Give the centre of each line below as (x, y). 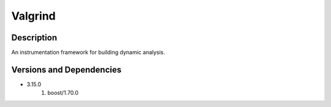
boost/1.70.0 (63, 93)
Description (34, 38)
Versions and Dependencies (67, 69)
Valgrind (33, 16)
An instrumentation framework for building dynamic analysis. (88, 53)
